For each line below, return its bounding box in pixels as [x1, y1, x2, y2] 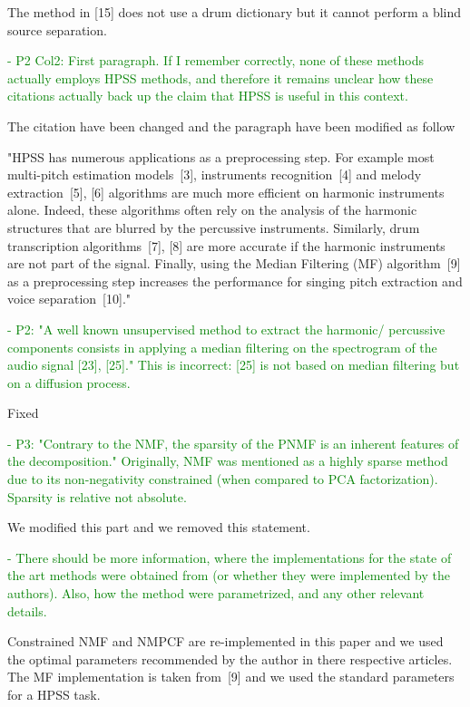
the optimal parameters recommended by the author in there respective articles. [7, 649, 453, 668]
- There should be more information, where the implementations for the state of [7, 547, 452, 567]
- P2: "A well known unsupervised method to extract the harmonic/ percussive [7, 319, 446, 338]
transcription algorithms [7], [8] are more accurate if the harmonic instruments [7, 236, 446, 255]
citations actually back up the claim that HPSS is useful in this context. [7, 86, 408, 105]
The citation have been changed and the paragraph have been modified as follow [7, 116, 455, 135]
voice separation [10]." [7, 289, 132, 308]
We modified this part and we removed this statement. [7, 518, 310, 537]
